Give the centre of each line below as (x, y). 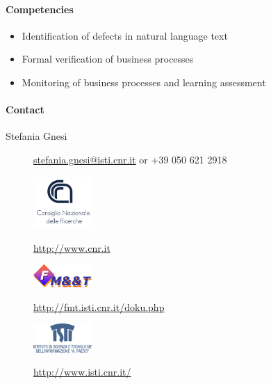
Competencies (40, 9)
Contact (25, 110)
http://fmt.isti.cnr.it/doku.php (99, 306)
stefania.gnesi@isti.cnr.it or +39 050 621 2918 (130, 159)
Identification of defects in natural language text (125, 35)
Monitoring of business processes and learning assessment (144, 82)
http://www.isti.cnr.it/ (82, 372)
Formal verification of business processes (108, 59)
